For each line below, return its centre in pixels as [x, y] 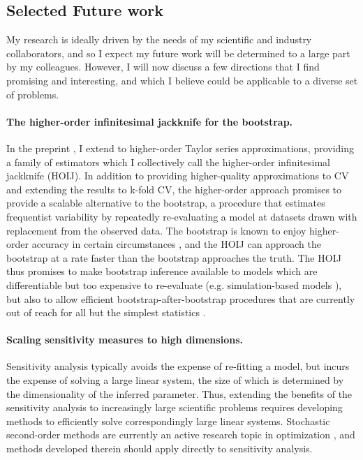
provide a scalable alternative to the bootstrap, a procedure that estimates [166, 203]
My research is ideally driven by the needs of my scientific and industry [159, 39]
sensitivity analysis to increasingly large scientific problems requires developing [175, 407]
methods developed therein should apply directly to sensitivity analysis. [160, 448]
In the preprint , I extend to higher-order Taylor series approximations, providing [180, 148]
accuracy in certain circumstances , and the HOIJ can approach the [176, 244]
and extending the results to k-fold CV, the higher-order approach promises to [174, 189]
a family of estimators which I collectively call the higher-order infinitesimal [168, 162]
